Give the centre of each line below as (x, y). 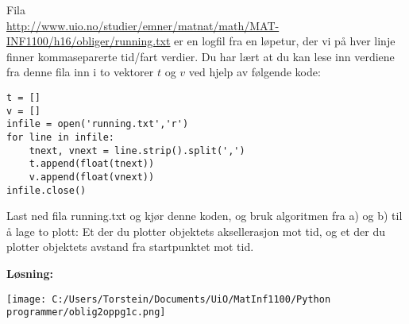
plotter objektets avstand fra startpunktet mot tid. (130, 247)
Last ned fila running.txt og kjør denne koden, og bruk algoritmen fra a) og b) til (204, 216)
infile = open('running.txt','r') (98, 124)
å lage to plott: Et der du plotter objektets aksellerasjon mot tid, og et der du (196, 231)
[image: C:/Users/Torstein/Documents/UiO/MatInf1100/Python (169, 299)
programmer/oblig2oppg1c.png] (86, 312)
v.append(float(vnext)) (92, 177)
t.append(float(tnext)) (92, 164)
